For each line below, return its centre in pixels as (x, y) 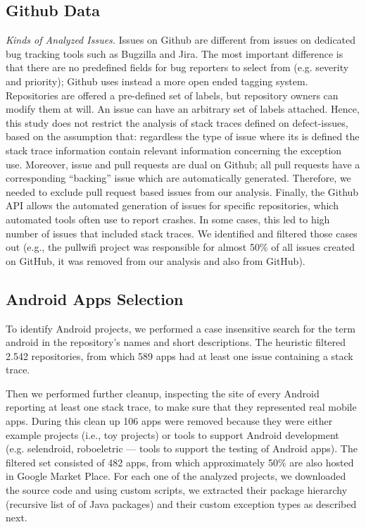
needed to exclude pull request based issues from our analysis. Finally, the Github (182, 191)
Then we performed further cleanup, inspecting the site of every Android (163, 393)
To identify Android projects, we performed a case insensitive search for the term (181, 328)
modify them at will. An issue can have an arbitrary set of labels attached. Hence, (183, 109)
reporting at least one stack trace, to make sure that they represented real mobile (181, 407)
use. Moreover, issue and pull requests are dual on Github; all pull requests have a (183, 164)
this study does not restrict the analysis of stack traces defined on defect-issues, (177, 122)
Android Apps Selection (95, 298)
